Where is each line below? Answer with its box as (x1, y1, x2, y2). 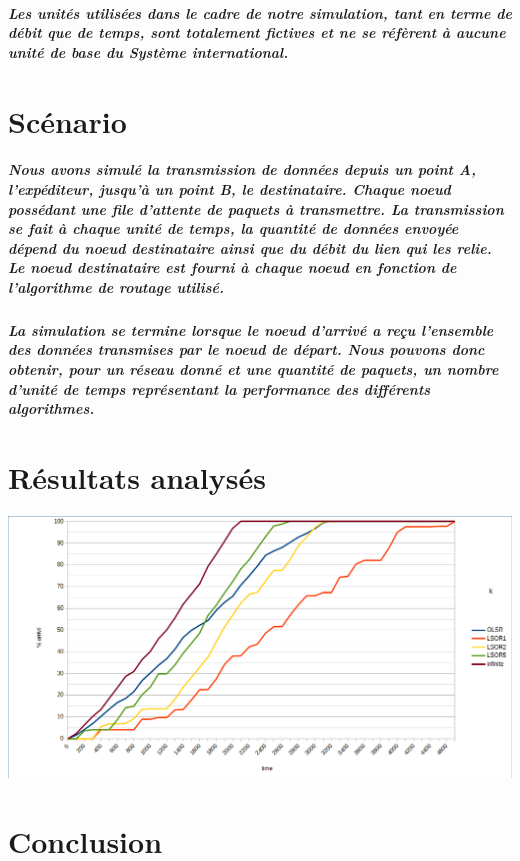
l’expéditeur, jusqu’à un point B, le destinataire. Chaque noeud (8, 178, 451, 199)
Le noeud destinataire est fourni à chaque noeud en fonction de (8, 257, 457, 278)
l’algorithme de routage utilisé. (8, 276, 224, 297)
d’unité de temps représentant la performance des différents (8, 378, 431, 399)
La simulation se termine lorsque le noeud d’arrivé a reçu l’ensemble (8, 319, 494, 340)
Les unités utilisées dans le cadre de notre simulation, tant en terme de (8, 2, 512, 23)
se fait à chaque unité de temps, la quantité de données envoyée (8, 218, 459, 239)
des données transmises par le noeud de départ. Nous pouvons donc (8, 339, 485, 360)
